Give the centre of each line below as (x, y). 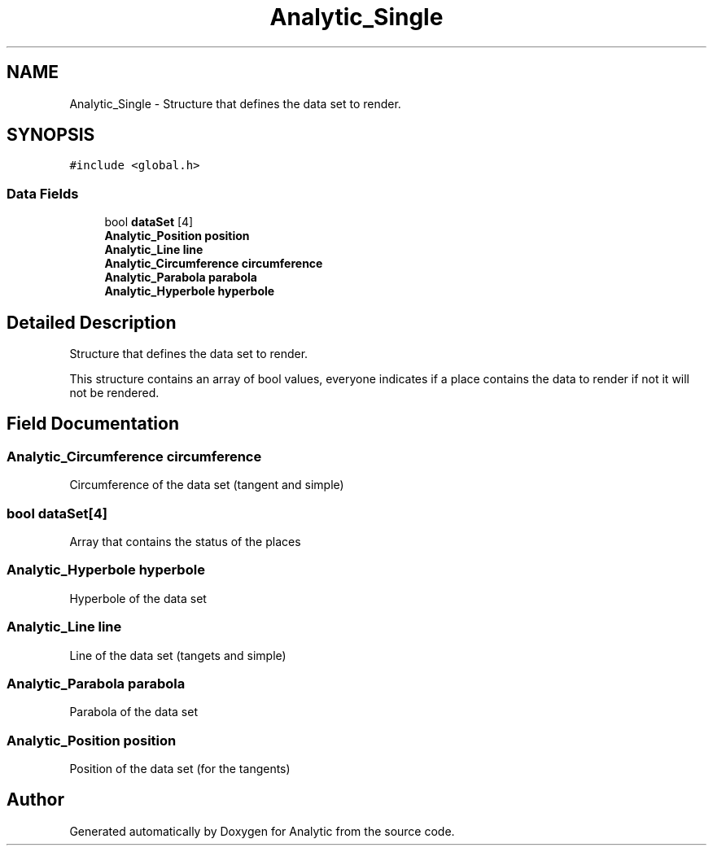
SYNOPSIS (51, 135)
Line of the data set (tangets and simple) (178, 655)
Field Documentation (93, 424)
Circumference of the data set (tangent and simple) (207, 485)
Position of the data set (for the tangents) (180, 769)
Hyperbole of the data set (138, 598)
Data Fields (43, 193)
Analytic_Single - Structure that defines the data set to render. (235, 103)
